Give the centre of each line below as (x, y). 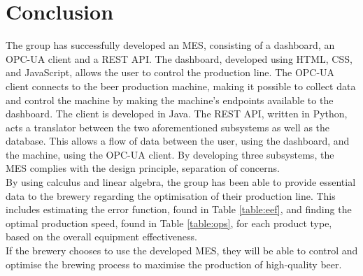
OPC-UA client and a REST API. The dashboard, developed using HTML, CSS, (179, 58)
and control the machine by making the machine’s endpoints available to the (170, 100)
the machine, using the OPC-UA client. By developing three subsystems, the (170, 154)
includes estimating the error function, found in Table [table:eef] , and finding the (179, 209)
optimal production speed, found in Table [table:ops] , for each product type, (169, 223)
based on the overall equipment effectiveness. (102, 237)
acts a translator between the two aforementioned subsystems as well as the (168, 127)
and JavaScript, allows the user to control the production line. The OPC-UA (170, 72)
